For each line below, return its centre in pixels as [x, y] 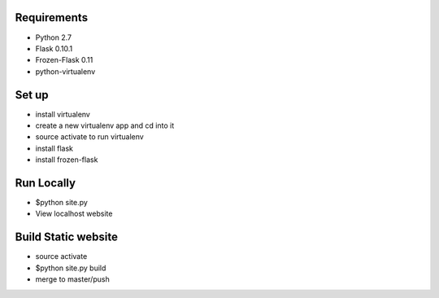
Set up [32, 95]
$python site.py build [71, 268]
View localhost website [74, 214]
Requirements [52, 18]
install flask [54, 148]
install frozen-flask [67, 160]
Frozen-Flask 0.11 [64, 60]
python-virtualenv [65, 71]
